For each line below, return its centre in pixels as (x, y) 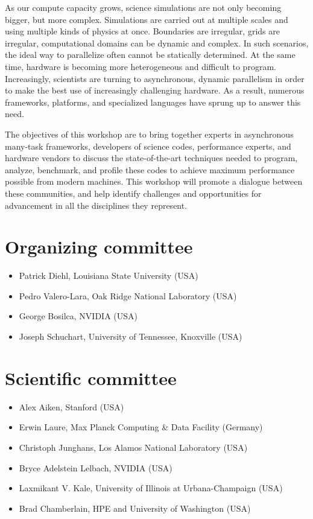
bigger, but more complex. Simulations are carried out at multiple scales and (147, 19)
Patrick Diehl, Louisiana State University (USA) (109, 275)
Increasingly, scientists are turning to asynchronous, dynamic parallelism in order (155, 78)
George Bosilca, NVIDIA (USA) (78, 316)
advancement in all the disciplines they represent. (96, 205)
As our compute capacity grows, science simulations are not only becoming (143, 7)
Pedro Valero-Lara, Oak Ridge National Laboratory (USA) (128, 295)
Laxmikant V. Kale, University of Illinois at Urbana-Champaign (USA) (151, 488)
